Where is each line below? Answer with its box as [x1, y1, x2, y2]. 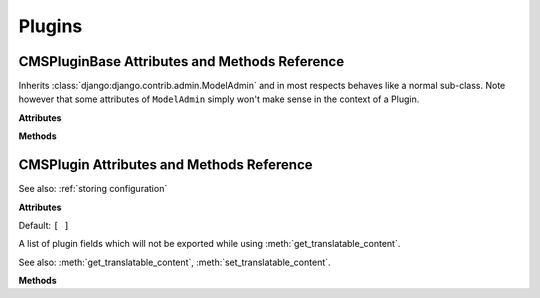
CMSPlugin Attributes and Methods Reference [18, 156, 314, 174]
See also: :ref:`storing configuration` [18, 183, 168, 195]
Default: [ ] [18, 219, 70, 231]
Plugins [18, 15, 83, 37]
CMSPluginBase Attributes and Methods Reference [18, 53, 345, 70]
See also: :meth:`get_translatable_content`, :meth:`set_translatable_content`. [18, 256, 331, 268]
